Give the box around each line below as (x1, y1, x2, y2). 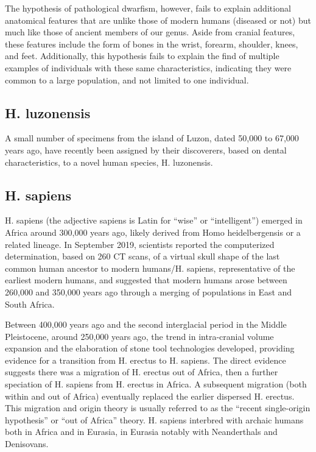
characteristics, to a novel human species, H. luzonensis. (5, 155, 213, 168)
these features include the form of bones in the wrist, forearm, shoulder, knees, (5, 37, 298, 50)
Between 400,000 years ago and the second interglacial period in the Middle (5, 318, 287, 331)
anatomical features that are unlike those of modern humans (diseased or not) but (5, 13, 311, 26)
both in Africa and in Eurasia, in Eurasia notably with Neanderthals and (5, 425, 278, 438)
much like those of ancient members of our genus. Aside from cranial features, (5, 26, 295, 38)
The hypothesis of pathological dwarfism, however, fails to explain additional (5, 2, 291, 14)
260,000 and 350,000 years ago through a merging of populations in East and (5, 285, 292, 298)
